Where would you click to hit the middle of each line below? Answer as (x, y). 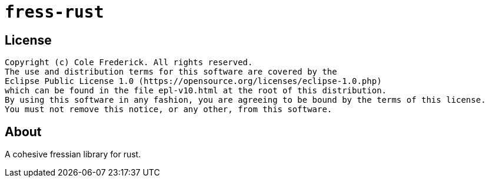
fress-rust (54, 12)
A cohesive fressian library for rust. (73, 154)
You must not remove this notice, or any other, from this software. (169, 109)
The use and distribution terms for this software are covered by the (171, 72)
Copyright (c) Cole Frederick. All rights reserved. (129, 63)
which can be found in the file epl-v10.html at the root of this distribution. (196, 91)
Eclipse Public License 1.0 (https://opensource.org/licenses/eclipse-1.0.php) (193, 81)
